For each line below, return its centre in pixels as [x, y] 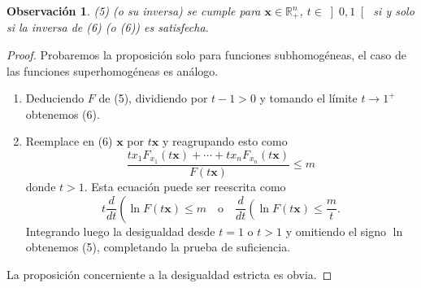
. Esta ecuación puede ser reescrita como [185, 186]
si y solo [394, 11]
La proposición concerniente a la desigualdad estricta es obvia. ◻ [169, 274]
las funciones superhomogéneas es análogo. [113, 70]
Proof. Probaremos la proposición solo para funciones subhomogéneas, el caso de [206, 55]
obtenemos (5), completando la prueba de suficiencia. [158, 247]
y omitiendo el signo [336, 231]
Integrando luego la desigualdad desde [120, 231]
